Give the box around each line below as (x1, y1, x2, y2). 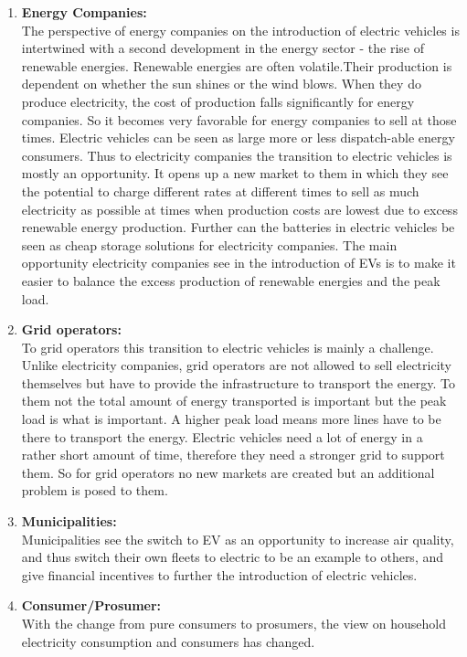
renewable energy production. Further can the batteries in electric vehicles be (21, 217, 455, 237)
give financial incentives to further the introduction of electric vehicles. (21, 565, 418, 584)
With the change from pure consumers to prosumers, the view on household (21, 614, 446, 632)
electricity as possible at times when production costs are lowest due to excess (21, 199, 458, 218)
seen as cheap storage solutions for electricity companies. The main (21, 235, 398, 254)
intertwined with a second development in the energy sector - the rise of (21, 38, 424, 58)
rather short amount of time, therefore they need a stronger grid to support (21, 445, 445, 464)
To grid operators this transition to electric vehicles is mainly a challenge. (21, 337, 434, 356)
